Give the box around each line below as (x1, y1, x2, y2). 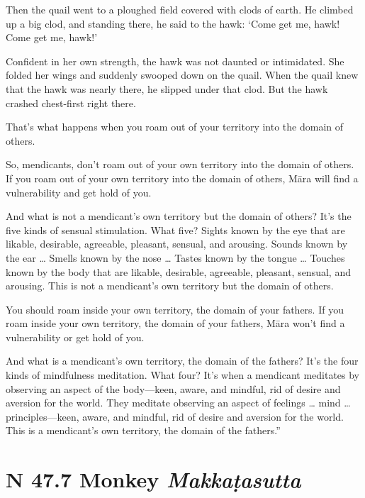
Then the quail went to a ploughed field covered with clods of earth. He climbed (6, 2, 354, 16)
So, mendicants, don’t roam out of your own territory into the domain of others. (6, 157, 354, 172)
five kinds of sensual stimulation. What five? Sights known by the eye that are (6, 222, 345, 237)
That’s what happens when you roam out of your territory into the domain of (6, 119, 343, 134)
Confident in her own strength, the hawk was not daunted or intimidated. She (6, 53, 344, 68)
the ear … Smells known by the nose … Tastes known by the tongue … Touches (6, 250, 345, 265)
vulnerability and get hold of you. (6, 184, 152, 199)
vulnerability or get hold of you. (6, 329, 145, 344)
